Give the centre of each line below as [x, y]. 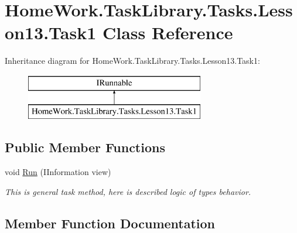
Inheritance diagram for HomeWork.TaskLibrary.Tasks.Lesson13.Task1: [132, 61]
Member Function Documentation [110, 223]
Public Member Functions [85, 147]
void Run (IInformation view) [58, 172]
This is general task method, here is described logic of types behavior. [128, 191]
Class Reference [168, 32]
